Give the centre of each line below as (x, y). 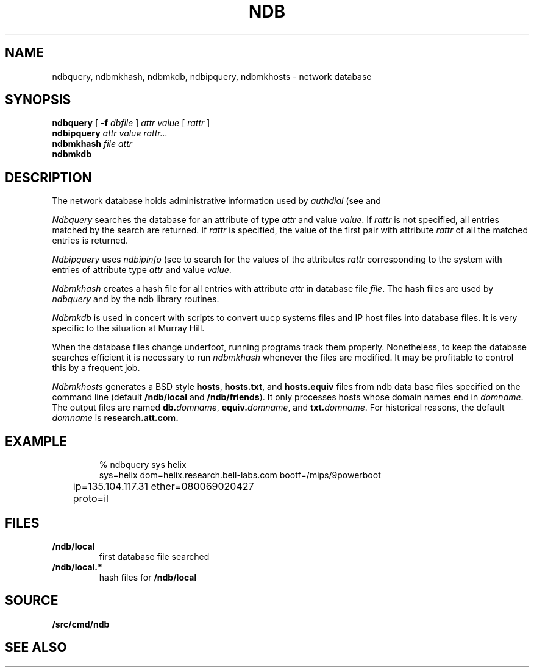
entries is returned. (90, 241)
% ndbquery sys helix (143, 465)
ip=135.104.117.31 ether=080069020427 (163, 486)
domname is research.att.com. (115, 418)
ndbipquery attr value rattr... (110, 133)
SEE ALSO (36, 648)
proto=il (91, 499)
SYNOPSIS (38, 100)
